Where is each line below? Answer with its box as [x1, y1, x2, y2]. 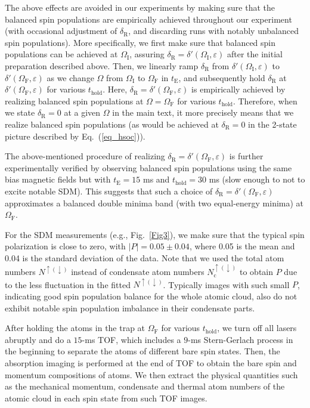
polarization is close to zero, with [5, 240, 126, 252]
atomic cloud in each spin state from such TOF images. [5, 391, 207, 404]
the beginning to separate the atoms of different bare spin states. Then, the [5, 345, 280, 357]
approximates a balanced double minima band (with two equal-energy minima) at [5, 196, 304, 209]
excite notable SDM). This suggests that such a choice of [5, 184, 213, 197]
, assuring [129, 48, 165, 60]
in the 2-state [248, 118, 297, 130]
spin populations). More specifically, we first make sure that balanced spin [5, 36, 276, 48]
